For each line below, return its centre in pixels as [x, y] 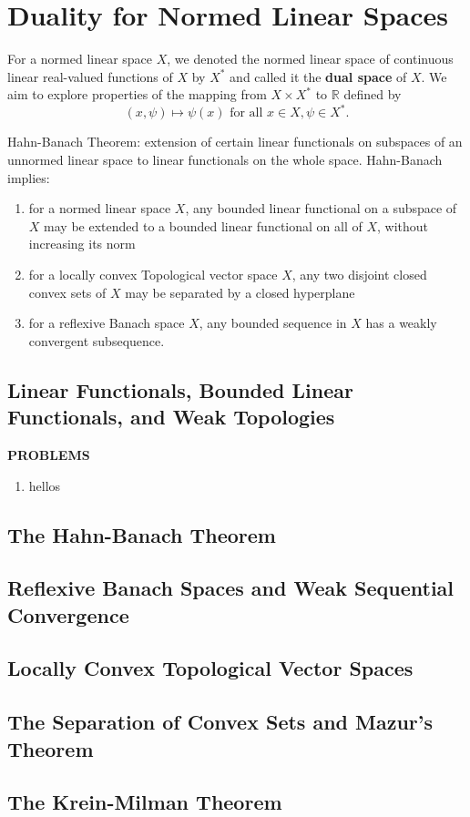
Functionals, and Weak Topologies [171, 417]
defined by [373, 94]
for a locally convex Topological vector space [153, 274]
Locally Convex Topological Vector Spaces [210, 668]
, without [403, 225]
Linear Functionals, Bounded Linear [180, 389]
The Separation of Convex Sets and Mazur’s [220, 722]
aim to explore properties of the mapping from [137, 94]
